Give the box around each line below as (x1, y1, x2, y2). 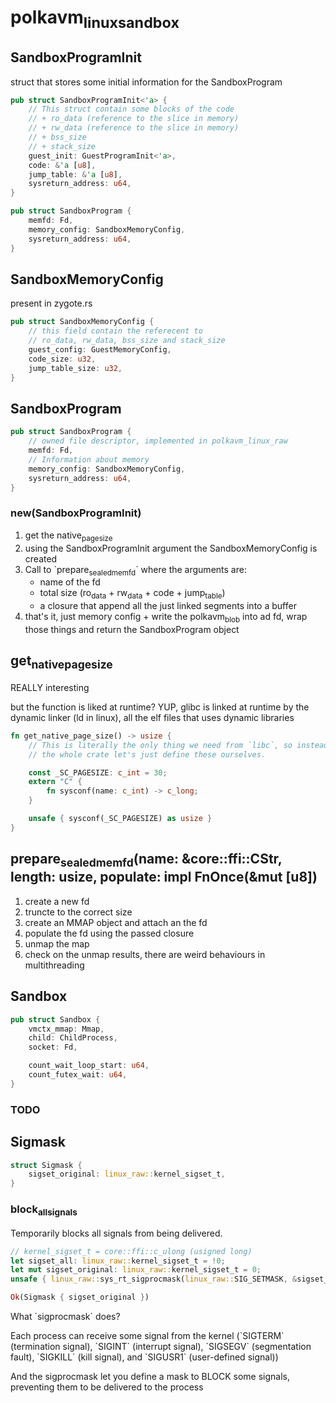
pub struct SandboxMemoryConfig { (10, 317, 155, 327)
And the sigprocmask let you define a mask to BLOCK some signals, (10, 1371, 290, 1383)
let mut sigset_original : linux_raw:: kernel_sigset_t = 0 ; (10, 1265, 262, 1275)
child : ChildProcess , (28, 1033, 118, 1043)
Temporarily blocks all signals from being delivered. (10, 1227, 223, 1239)
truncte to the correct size (24, 906, 133, 918)
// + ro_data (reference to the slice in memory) (28, 114, 240, 124)
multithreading (24, 959, 85, 971)
